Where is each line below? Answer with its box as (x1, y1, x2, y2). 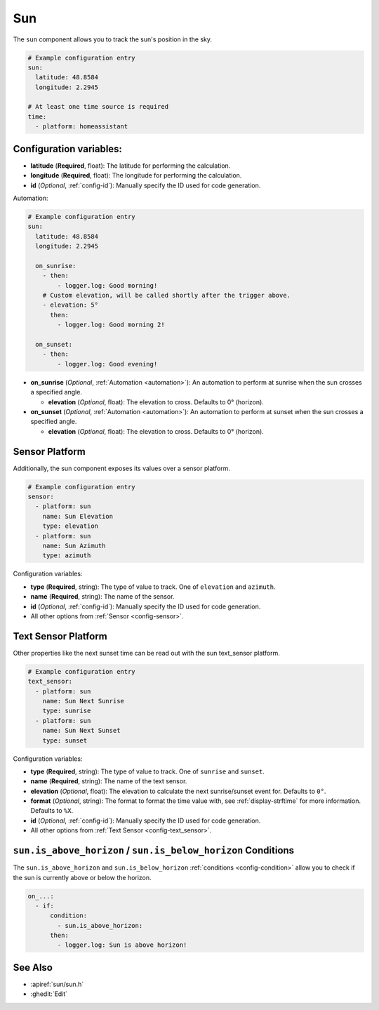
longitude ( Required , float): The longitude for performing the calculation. (30, 171, 242, 180)
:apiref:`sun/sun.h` (30, 980, 84, 988)
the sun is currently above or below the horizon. (13, 873, 152, 882)
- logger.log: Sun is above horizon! (57, 941, 187, 949)
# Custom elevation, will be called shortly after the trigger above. (42, 291, 291, 300)
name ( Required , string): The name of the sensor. (30, 592, 175, 601)
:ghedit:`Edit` (30, 990, 68, 998)
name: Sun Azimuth (42, 541, 106, 550)
